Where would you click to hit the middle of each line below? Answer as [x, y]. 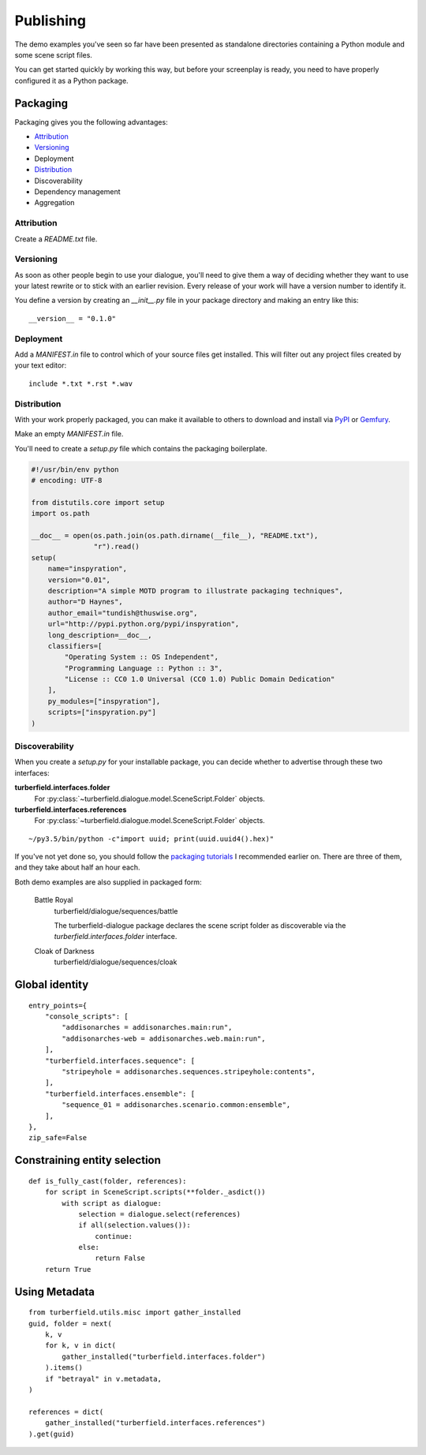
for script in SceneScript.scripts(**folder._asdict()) [155, 1192]
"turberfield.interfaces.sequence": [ [120, 1060]
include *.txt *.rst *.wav [81, 383]
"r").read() [116, 547]
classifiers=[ [75, 646]
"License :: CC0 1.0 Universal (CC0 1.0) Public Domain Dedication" [200, 679]
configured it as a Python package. [72, 80]
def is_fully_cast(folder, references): [108, 1181]
